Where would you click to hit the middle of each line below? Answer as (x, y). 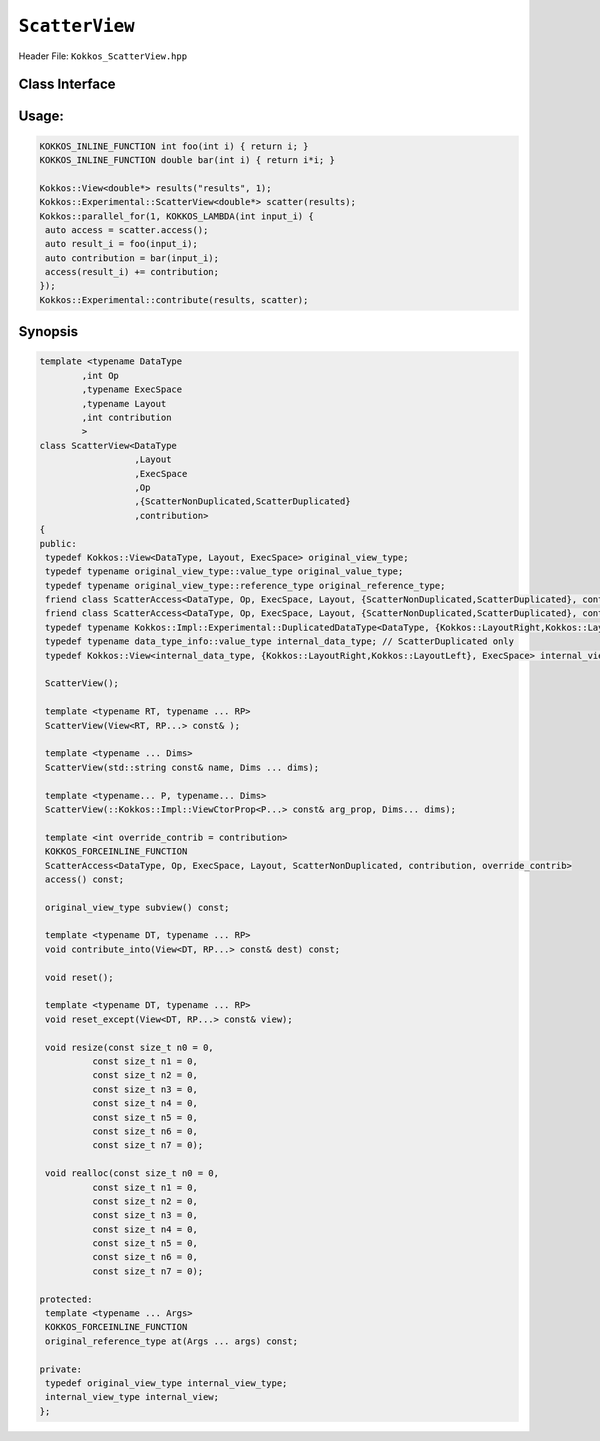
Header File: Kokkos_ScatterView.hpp (103, 56)
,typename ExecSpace (132, 389)
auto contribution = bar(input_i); (132, 258)
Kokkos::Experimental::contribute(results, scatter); (174, 299)
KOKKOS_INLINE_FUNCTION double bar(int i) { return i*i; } (187, 159)
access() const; (85, 879)
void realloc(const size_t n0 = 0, (132, 1173)
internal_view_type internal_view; (132, 1397)
